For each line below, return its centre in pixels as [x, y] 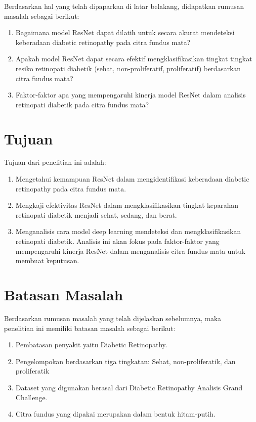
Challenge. [31, 397]
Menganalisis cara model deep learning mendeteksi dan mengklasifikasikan [128, 231]
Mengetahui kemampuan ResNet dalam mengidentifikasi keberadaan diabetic [132, 179]
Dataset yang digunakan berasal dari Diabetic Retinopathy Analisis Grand [129, 387]
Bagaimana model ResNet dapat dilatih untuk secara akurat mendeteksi [125, 32]
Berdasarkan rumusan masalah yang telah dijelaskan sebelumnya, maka [113, 318]
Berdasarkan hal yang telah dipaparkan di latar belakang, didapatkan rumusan [124, 6]
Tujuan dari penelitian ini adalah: [55, 162]
